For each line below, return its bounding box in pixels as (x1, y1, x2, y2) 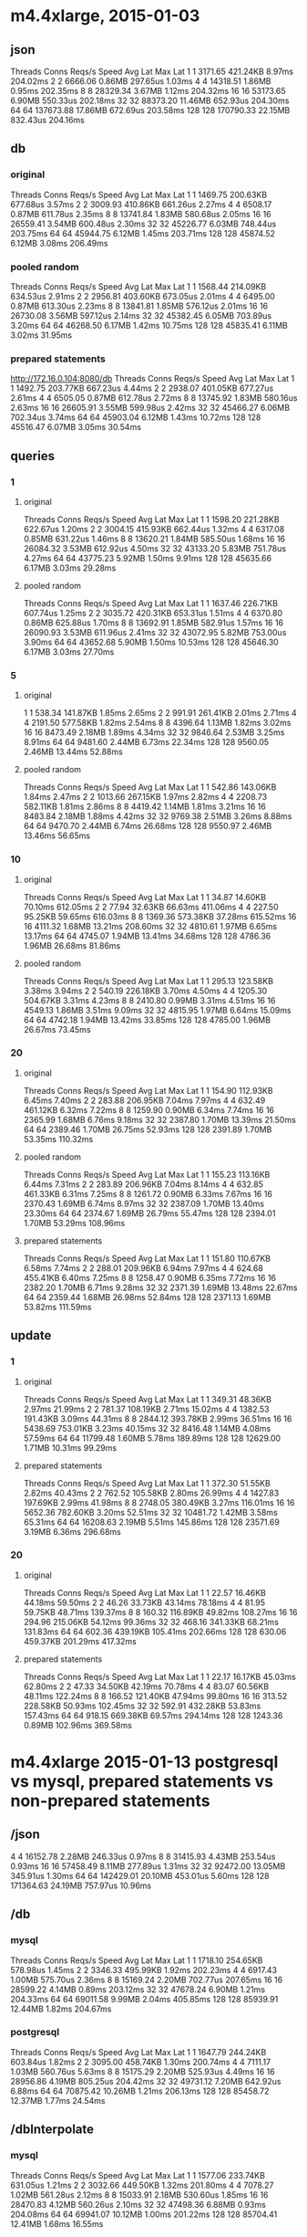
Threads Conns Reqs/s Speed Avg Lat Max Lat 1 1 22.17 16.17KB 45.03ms (23, 1671, 297, 1682)
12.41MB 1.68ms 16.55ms (10, 2218, 104, 2229)
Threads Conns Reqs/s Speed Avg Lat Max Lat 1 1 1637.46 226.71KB (23, 597, 279, 608)
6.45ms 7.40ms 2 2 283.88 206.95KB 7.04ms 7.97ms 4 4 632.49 (23, 1095, 266, 1106)
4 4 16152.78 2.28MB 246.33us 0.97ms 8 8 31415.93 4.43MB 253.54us (10, 1851, 276, 1862)
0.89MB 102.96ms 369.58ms (23, 1719, 133, 1730)
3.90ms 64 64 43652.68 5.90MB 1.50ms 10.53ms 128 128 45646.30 (23, 636, 279, 647)
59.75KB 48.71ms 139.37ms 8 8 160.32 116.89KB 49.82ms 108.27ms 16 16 (23, 1606, 298, 1617)
